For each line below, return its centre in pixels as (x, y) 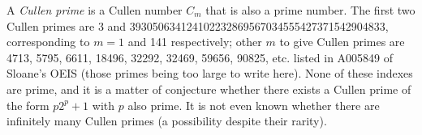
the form (28, 105)
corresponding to (48, 42)
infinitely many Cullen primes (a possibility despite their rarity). (167, 121)
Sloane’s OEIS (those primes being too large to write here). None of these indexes (210, 73)
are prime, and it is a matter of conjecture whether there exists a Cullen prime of (209, 89)
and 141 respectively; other (195, 42)
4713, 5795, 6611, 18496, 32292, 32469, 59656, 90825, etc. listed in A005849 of (200, 57)
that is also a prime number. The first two (310, 10)
